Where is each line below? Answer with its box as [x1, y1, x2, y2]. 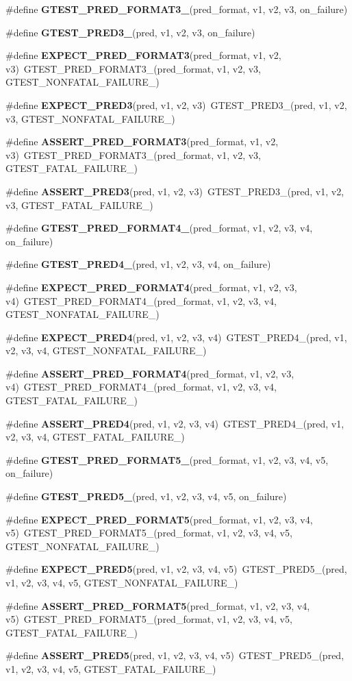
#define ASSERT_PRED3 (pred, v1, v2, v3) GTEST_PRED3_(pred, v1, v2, [5, 184, 344, 198]
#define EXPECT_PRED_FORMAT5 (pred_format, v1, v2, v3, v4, [5, 512, 313, 526]
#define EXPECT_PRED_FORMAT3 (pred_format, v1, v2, [5, 48, 281, 62]
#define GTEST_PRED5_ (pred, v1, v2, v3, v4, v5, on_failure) [5, 489, 287, 504]
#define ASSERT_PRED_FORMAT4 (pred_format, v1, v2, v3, [5, 366, 294, 380]
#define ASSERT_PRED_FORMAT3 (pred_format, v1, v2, [5, 134, 279, 149]
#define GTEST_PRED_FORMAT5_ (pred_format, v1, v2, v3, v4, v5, [5, 452, 329, 467]
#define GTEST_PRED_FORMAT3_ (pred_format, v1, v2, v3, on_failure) [5, 2, 348, 16]
